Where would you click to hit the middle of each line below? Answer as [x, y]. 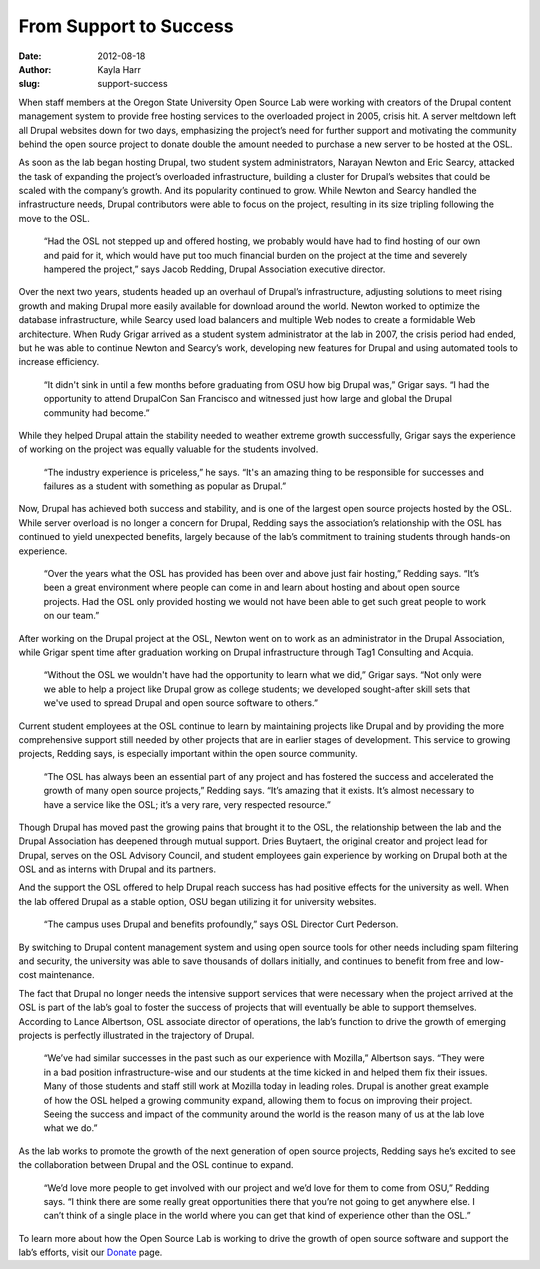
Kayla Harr [119, 69]
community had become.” [96, 412]
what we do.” [70, 1128]
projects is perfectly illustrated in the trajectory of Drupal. [136, 1035]
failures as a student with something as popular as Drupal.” [165, 486]
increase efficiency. [59, 362]
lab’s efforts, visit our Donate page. [90, 1252]
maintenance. [66, 975]
